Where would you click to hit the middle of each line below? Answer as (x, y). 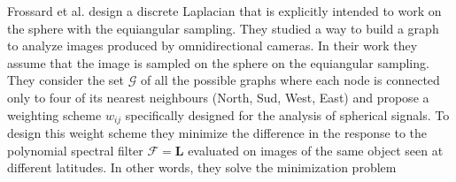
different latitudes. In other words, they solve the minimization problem (202, 167)
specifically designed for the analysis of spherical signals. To (287, 114)
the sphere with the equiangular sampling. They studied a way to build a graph (223, 28)
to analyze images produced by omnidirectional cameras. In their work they (213, 45)
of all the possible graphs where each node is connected (290, 80)
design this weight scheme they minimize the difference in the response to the (217, 133)
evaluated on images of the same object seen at (316, 150)
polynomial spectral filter (75, 150)
